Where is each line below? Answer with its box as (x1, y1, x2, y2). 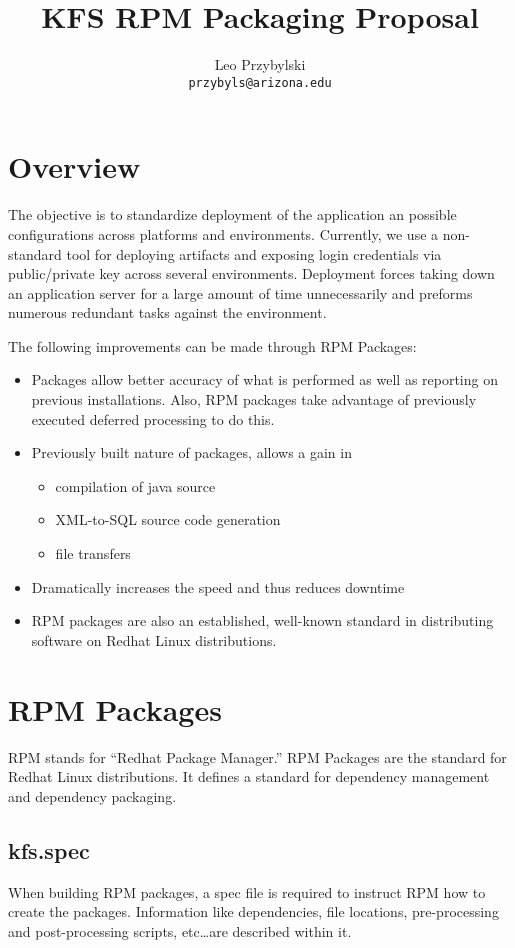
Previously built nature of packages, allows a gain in (31, 442, 352, 463)
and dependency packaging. (8, 785, 177, 806)
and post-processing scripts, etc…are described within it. (8, 920, 352, 941)
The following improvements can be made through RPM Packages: (8, 335, 417, 356)
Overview (8, 146, 141, 187)
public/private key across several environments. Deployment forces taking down (8, 263, 495, 284)
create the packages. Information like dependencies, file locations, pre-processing (8, 901, 499, 922)
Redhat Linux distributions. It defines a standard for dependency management (8, 766, 490, 787)
